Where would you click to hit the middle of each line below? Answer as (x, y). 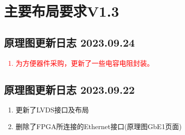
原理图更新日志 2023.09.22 (70, 89)
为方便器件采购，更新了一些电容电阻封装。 (85, 63)
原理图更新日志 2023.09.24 (70, 42)
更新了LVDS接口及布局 (52, 110)
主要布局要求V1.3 (62, 11)
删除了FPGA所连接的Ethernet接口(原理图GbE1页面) (99, 126)
